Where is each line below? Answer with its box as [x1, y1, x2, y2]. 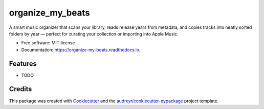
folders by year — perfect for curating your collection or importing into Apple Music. [9, 31, 178, 36]
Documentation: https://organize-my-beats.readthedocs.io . [21, 47, 141, 53]
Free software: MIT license [21, 40, 75, 46]
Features [9, 59, 37, 68]
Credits [9, 85, 32, 93]
